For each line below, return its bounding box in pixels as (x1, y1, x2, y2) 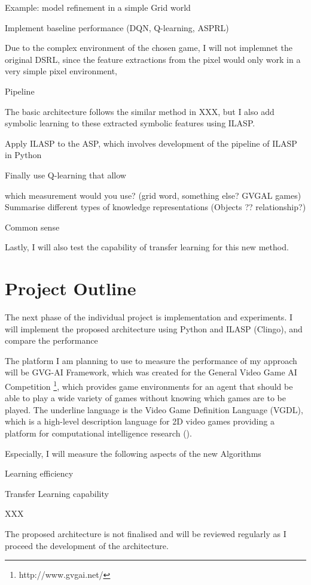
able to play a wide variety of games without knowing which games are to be (5, 392, 286, 404)
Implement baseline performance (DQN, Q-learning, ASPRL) (5, 21, 229, 34)
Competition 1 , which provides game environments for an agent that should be (5, 378, 293, 392)
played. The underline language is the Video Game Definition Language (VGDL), (5, 403, 303, 416)
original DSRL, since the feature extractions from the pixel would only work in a (5, 53, 301, 65)
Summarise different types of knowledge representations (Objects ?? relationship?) (5, 201, 306, 213)
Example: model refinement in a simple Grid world (5, 1, 191, 13)
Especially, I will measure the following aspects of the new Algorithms (5, 447, 261, 459)
